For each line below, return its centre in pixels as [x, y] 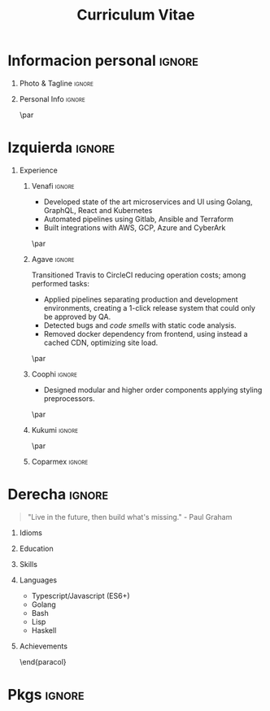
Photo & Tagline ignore [57, 83]
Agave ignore [53, 259]
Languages [38, 580]
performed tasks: [61, 283]
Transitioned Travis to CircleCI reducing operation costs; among [139, 275]
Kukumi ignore [55, 430]
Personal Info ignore [52, 98]
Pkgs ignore [46, 695]
